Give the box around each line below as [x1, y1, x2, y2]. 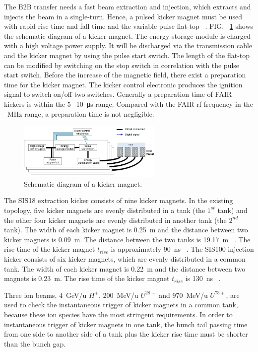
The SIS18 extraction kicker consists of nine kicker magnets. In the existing [4, 195, 233, 206]
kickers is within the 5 [4, 98, 71, 109]
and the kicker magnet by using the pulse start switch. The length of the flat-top [4, 50, 250, 60]
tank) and [217, 205, 248, 215]
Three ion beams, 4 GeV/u [4, 289, 87, 300]
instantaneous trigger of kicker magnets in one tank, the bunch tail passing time [4, 319, 248, 329]
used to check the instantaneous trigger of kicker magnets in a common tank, [4, 299, 238, 310]
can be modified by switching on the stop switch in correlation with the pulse [4, 60, 240, 70]
